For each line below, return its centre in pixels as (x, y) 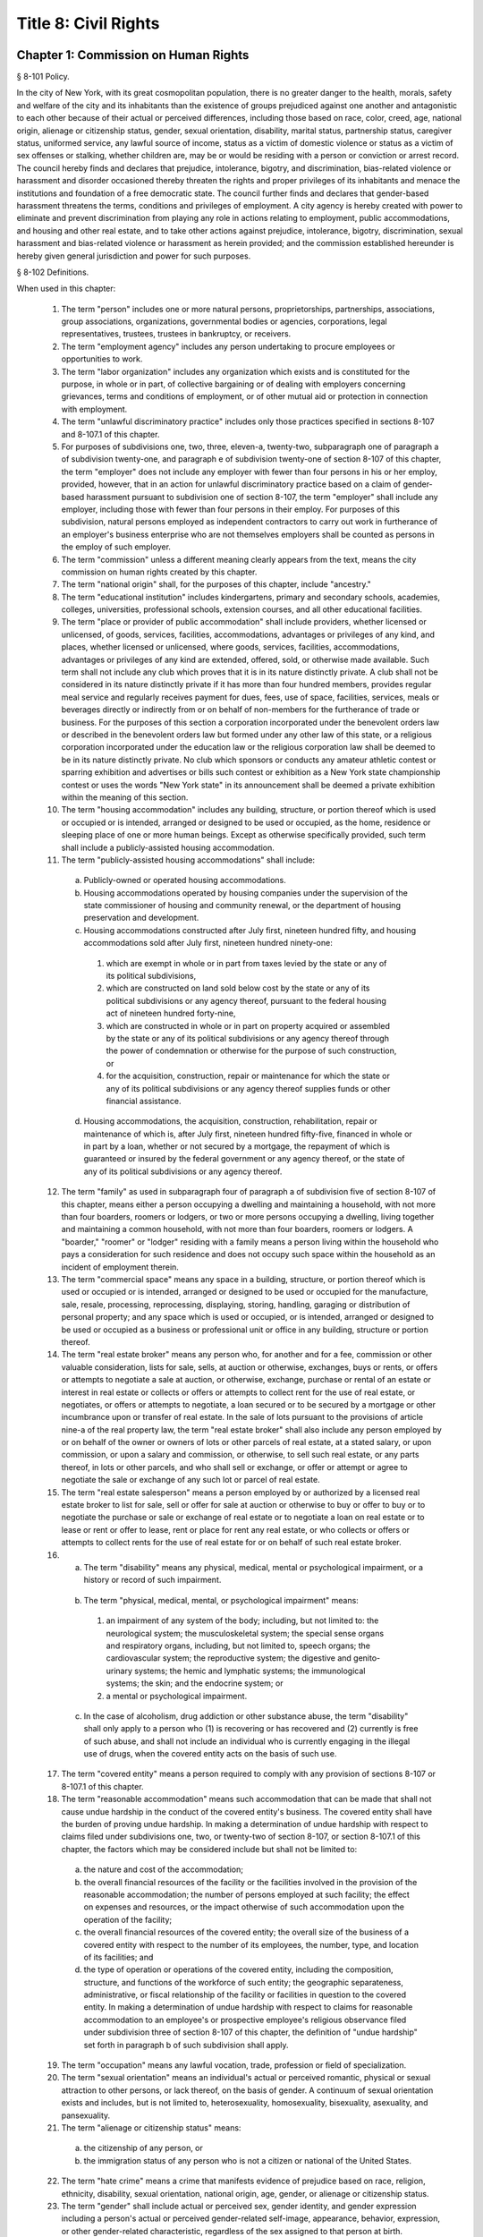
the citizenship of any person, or (143, 2148)
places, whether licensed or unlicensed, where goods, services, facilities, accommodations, (230, 647)
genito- (367, 1658)
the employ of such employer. (116, 547)
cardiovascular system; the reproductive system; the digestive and (229, 1658)
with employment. (94, 409)
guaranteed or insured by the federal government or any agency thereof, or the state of (244, 1159)
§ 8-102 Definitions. (53, 272)
